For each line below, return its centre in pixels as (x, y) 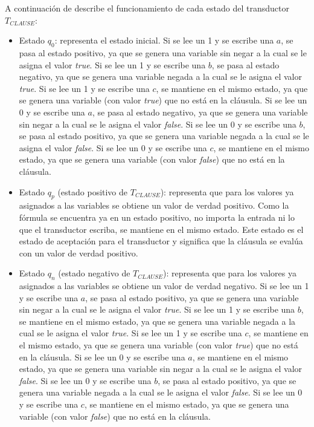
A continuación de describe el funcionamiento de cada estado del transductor (147, 8)
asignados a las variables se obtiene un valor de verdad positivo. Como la (154, 205)
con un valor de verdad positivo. (78, 253)
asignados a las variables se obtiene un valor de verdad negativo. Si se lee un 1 (164, 286)
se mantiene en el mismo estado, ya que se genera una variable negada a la (157, 321)
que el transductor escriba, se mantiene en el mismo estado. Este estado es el (161, 229)
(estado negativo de (94, 273)
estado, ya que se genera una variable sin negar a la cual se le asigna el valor (161, 369)
